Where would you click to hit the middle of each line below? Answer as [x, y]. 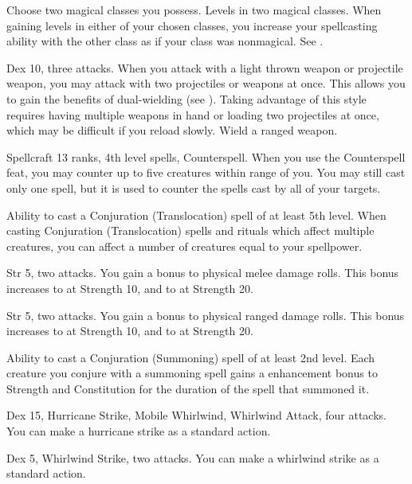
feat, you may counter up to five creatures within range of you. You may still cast [206, 172]
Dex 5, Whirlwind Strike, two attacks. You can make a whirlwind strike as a [193, 457]
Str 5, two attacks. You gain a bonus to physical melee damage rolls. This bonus [203, 273]
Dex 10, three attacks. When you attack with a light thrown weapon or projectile [205, 67]
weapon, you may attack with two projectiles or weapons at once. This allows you [206, 83]
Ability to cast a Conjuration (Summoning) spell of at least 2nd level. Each [191, 357]
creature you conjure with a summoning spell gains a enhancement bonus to [192, 373]
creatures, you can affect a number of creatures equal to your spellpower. [184, 246]
